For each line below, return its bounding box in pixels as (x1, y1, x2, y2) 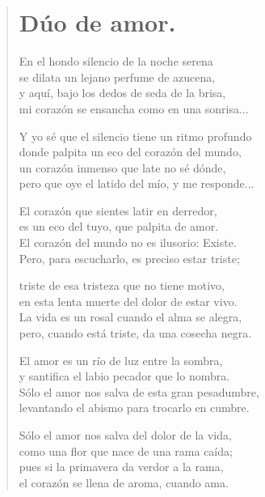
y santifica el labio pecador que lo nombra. (19, 367, 230, 384)
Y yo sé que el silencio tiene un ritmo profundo (19, 127, 252, 144)
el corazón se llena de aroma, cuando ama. (19, 474, 229, 491)
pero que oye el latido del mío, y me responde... (19, 175, 254, 192)
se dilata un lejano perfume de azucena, (19, 68, 216, 85)
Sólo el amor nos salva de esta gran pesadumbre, (19, 383, 259, 400)
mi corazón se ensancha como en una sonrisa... (19, 100, 249, 117)
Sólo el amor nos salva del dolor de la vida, (19, 427, 232, 443)
